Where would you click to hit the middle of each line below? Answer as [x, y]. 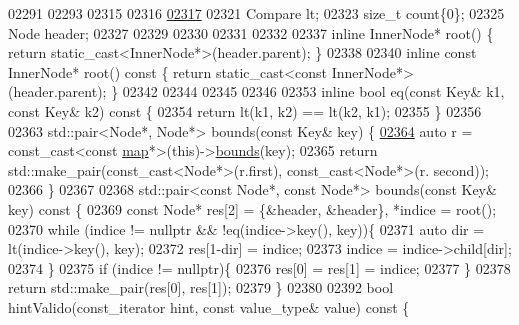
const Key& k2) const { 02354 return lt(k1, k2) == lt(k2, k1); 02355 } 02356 [245, 110]
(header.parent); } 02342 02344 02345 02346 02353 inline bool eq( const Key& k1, [256, 91]
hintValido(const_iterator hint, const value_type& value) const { [209, 306]
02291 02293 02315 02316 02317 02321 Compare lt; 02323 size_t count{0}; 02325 [256, 13]
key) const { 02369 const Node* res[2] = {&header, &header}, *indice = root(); [252, 208]
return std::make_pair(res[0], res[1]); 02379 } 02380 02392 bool [201, 287]
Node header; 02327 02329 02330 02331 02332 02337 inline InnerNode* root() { [251, 32]
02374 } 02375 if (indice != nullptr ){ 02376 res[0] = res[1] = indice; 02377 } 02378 [259, 267]
